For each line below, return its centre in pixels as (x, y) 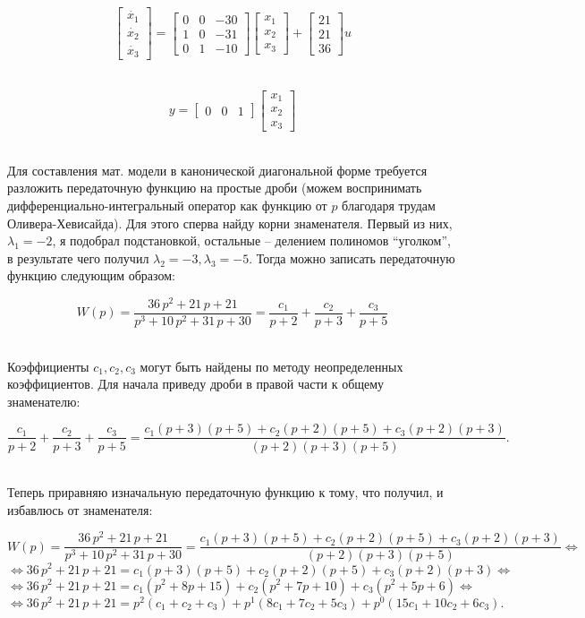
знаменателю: (44, 401)
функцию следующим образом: (91, 275)
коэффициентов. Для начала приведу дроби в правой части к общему (196, 384)
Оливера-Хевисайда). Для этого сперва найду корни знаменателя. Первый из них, (230, 223)
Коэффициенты (48, 366)
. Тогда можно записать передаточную (352, 257)
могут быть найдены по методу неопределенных (271, 366)
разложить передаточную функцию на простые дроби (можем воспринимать (215, 188)
